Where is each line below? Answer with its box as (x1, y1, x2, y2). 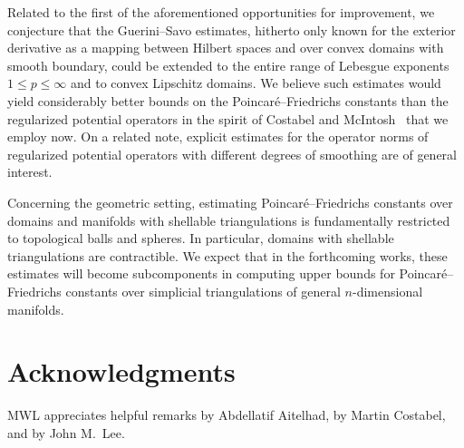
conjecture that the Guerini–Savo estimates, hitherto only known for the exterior (7, 20, 456, 39)
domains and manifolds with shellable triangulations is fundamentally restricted (7, 210, 450, 229)
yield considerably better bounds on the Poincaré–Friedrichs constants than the (7, 91, 449, 110)
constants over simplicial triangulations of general (65, 281, 341, 300)
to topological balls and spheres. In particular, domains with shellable (7, 229, 394, 248)
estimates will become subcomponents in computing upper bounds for (7, 264, 395, 283)
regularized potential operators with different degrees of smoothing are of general (7, 144, 457, 163)
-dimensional (352, 281, 423, 300)
